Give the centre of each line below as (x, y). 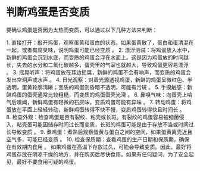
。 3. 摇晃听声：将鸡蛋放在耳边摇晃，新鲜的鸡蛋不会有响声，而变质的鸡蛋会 (99, 72)
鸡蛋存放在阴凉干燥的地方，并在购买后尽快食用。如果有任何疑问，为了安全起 (100, 154)
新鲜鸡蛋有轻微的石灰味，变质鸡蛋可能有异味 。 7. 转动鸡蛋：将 (109, 102)
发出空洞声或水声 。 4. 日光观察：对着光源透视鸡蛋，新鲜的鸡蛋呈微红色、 (97, 80)
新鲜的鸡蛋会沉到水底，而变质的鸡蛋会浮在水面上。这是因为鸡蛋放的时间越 (97, 57)
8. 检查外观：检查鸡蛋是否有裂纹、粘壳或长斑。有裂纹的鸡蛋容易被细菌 (93, 117)
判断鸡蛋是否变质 (48, 12)
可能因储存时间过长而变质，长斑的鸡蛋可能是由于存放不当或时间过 (113, 124)
